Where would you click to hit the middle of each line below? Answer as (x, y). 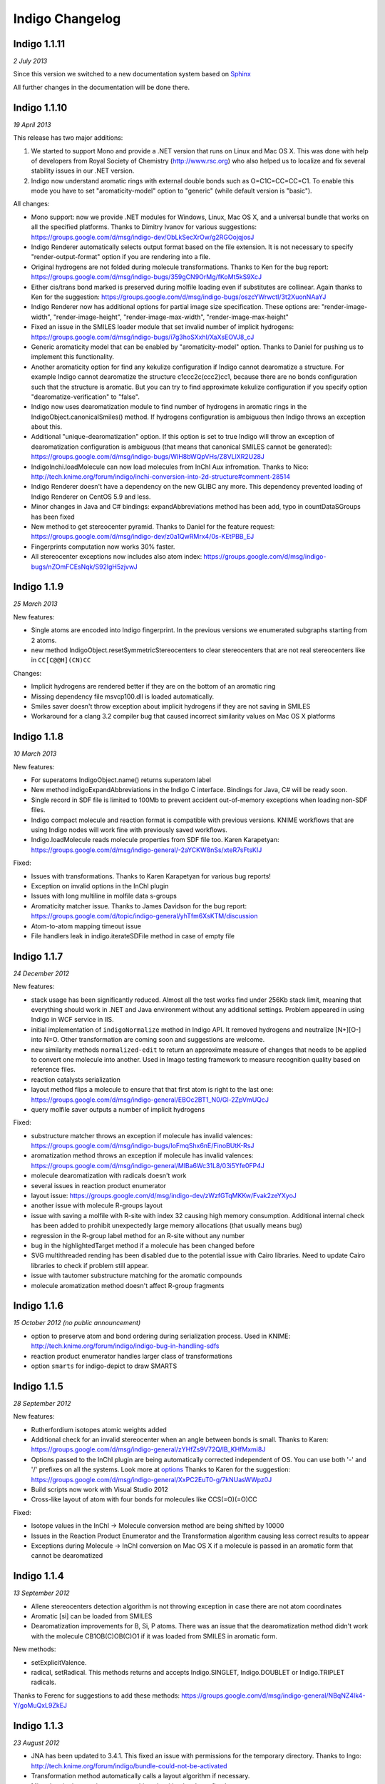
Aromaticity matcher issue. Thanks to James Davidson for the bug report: (139, 906)
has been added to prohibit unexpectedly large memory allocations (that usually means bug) (167, 1226)
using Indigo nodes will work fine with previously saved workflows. (129, 830)
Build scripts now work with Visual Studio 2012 (100, 1490)
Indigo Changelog (67, 19)
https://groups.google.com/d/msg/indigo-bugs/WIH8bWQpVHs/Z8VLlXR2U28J (148, 457)
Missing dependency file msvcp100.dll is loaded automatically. (122, 696)
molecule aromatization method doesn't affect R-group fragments (128, 1285)
